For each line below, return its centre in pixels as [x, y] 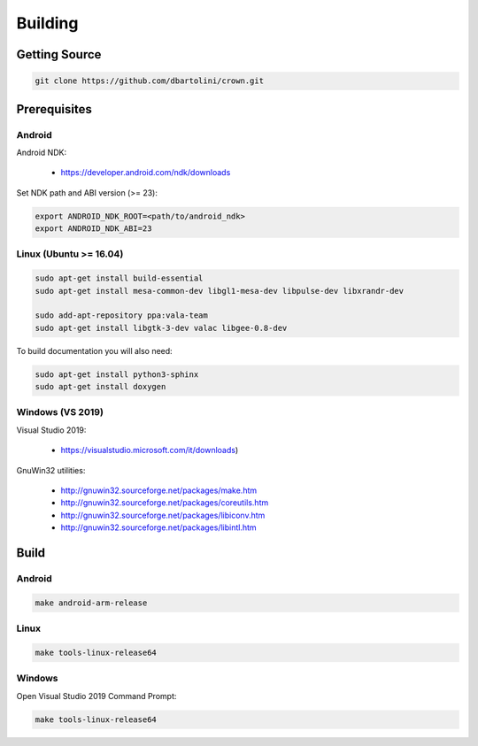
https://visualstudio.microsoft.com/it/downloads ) [150, 450]
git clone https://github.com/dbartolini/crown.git [150, 81]
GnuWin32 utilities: [51, 470]
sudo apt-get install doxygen [100, 387]
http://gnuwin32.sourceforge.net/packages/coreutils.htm [165, 503]
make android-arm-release [91, 603]
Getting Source [59, 54]
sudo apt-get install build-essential [119, 278]
